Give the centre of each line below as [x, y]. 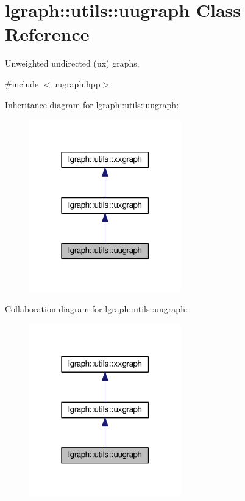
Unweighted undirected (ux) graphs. [72, 63]
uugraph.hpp [76, 83]
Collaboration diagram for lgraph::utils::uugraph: [96, 309]
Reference [47, 34]
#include [22, 83]
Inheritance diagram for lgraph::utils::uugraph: [92, 104]
